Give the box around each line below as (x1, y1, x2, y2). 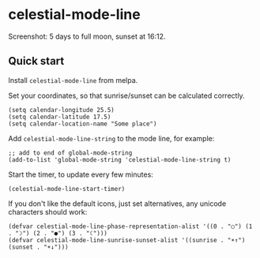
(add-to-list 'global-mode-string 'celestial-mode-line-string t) (8, 155, 232, 163)
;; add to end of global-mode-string (8, 148, 133, 157)
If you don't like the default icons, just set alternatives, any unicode (8, 199, 227, 208)
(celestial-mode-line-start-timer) (8, 185, 126, 193)
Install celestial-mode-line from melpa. (8, 75, 138, 84)
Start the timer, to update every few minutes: (8, 170, 154, 179)
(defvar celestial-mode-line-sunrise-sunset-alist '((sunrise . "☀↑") (8, 236, 246, 244)
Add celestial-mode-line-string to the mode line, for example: (8, 133, 215, 143)
